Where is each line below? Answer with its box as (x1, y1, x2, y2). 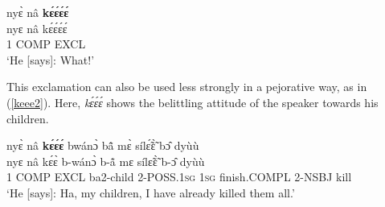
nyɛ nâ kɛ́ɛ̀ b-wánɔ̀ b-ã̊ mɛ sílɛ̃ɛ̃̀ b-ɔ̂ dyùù (6, 152, 205, 169)
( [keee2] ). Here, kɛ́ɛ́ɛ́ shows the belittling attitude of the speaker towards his (6, 93, 379, 110)
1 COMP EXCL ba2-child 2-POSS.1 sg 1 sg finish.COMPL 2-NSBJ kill (6, 168, 352, 185)
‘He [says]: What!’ (6, 51, 95, 68)
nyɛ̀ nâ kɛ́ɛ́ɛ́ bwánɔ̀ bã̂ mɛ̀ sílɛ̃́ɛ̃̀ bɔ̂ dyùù (6, 137, 199, 154)
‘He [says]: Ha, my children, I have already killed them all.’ (6, 184, 295, 201)
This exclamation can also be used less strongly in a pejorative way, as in (6, 78, 367, 95)
